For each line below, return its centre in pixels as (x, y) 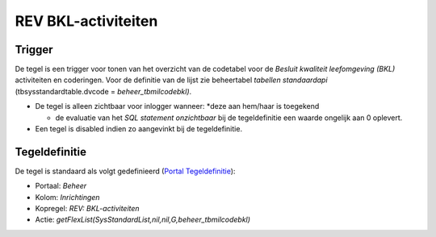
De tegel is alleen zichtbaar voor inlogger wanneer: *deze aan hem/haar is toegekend (177, 106)
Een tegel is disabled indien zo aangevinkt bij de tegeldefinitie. (138, 129)
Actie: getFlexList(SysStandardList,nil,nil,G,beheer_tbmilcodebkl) (143, 220)
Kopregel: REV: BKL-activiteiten (88, 209)
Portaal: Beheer (61, 186)
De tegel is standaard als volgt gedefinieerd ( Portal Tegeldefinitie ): (125, 171)
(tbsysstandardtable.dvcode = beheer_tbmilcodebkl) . (103, 91)
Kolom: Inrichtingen (67, 197)
